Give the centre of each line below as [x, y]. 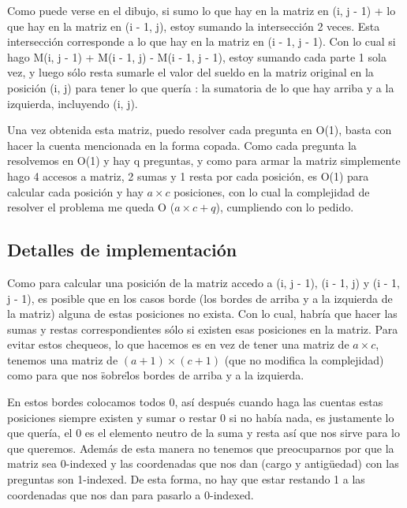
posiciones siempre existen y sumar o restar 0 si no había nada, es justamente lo [201, 417]
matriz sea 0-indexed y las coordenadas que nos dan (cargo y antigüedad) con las [203, 463]
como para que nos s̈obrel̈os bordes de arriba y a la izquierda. [156, 375]
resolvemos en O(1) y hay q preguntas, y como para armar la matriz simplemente [204, 161]
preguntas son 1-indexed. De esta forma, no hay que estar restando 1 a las [186, 479]
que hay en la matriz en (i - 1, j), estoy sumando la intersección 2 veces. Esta [194, 26]
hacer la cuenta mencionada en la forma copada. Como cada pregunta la [182, 145]
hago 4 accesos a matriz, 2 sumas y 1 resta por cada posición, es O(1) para [188, 176]
